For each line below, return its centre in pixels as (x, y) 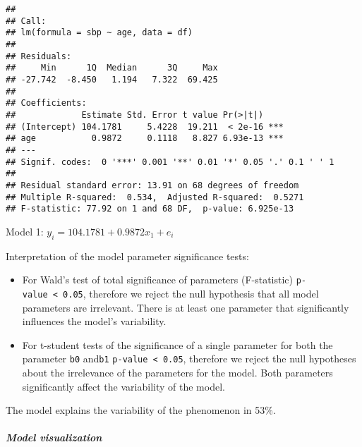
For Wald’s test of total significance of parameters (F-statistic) (158, 280)
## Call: (26, 21)
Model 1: (25, 231)
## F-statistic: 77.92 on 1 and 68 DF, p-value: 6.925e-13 (150, 209)
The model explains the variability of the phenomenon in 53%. (141, 410)
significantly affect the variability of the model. (123, 386)
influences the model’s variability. (94, 321)
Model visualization (54, 437)
